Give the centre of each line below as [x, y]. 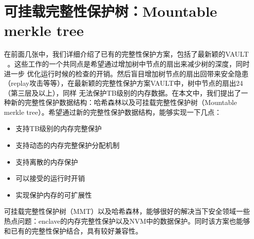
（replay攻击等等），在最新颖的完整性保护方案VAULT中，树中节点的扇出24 [124, 83]
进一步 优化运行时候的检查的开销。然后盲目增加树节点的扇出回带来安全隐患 [126, 73]
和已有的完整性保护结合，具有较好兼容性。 [73, 230]
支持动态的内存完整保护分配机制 [67, 145]
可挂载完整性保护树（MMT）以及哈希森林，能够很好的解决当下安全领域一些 [127, 211]
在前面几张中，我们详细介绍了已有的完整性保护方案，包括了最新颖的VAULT [127, 54]
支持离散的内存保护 [47, 161]
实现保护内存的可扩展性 [54, 194]
